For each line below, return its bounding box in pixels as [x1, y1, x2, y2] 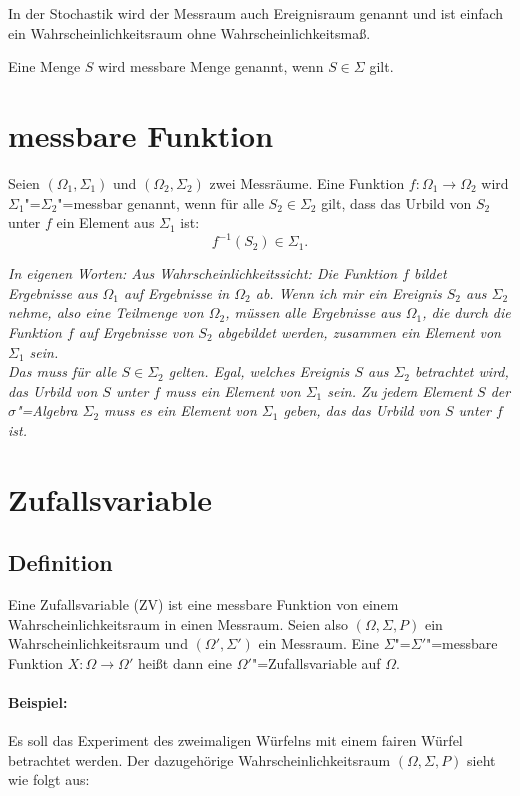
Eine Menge [8, 56, 81, 77]
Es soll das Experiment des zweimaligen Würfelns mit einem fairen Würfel [8, 730, 463, 751]
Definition [8, 547, 113, 578]
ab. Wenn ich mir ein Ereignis [255, 282, 442, 303]
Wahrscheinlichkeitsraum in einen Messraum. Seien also [8, 613, 349, 634]
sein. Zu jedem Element [327, 380, 473, 401]
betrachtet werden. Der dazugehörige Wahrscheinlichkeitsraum [8, 749, 391, 770]
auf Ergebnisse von [78, 321, 194, 342]
